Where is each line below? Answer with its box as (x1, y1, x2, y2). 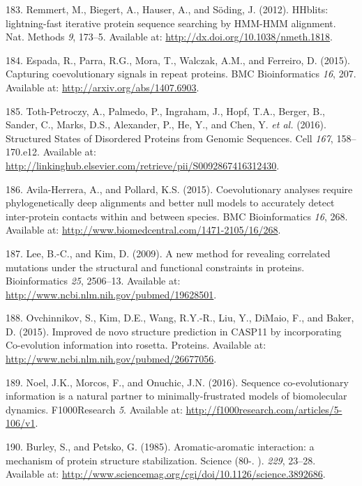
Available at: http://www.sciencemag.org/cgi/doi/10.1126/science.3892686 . (6, 466, 326, 481)
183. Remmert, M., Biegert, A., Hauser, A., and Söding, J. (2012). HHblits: (6, 2, 329, 16)
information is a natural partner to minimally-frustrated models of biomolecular (6, 388, 347, 403)
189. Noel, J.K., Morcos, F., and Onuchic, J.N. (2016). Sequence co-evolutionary (6, 374, 349, 389)
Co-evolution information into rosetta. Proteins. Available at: (6, 337, 266, 352)
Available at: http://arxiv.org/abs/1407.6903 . (6, 79, 199, 94)
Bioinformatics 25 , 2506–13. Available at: (6, 273, 181, 288)
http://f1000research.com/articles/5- (186, 402, 342, 416)
